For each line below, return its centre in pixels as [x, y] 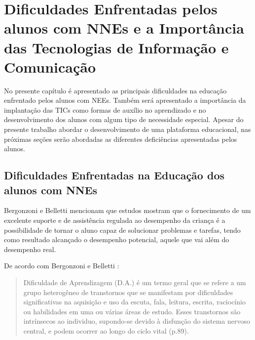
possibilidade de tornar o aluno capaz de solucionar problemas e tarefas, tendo [122, 230]
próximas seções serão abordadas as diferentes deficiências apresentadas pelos [121, 139]
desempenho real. [30, 249]
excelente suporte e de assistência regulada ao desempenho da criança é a [115, 220]
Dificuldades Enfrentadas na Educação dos [114, 175]
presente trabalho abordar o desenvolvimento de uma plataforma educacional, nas [127, 129]
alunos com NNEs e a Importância [124, 28]
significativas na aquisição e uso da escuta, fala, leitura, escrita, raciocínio [134, 302]
